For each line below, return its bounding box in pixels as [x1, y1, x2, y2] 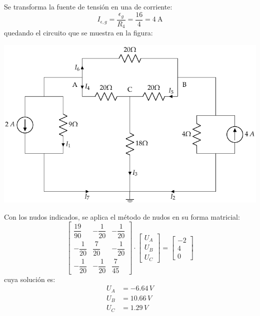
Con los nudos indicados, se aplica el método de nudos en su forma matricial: [4, 211, 240, 222]
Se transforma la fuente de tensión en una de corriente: [4, 1, 172, 11]
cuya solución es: [4, 274, 55, 284]
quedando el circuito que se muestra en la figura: [4, 27, 153, 38]
